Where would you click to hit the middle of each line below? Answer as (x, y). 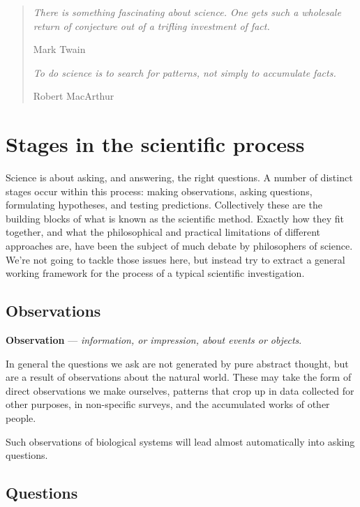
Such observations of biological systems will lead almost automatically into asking (180, 441)
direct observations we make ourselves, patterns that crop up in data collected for (180, 390)
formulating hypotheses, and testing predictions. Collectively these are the (164, 205)
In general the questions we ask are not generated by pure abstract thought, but (177, 363)
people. (21, 418)
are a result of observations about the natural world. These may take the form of (179, 377)
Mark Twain (59, 49)
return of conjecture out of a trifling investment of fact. (151, 25)
